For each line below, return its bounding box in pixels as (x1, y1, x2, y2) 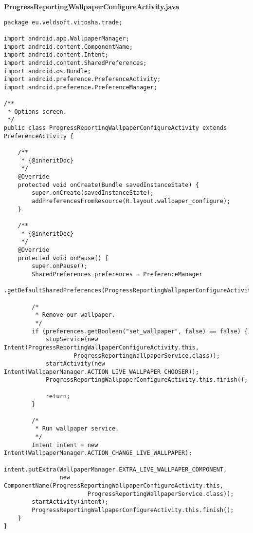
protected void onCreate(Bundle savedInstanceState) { (18, 181, 199, 188)
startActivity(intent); (32, 498, 108, 506)
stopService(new (45, 336, 98, 343)
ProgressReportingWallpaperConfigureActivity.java (4, 1, 180, 11)
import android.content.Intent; (4, 51, 108, 59)
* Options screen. (7, 108, 67, 115)
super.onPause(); (32, 263, 88, 270)
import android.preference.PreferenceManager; (4, 83, 157, 91)
